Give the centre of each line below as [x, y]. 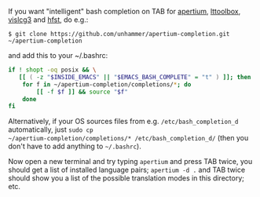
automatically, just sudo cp [51, 130]
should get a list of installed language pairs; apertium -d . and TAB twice [127, 170]
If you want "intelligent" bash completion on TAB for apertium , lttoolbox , [125, 11]
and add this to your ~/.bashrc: [58, 55]
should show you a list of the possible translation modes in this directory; [126, 178]
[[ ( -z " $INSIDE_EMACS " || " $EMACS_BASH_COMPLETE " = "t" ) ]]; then [135, 77]
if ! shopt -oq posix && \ [52, 70]
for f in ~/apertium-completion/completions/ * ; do [107, 84]
